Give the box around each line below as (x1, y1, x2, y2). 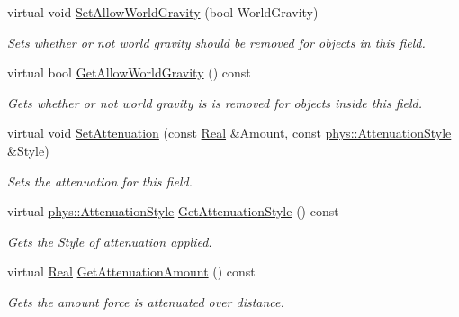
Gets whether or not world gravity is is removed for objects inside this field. (7, 93, 423, 112)
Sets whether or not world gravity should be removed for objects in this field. (7, 32, 426, 51)
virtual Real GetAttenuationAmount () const (7, 262, 256, 281)
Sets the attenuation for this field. (7, 171, 193, 190)
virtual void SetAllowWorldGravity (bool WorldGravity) (7, 3, 319, 21)
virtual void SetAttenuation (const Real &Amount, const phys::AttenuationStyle (7, 123, 452, 142)
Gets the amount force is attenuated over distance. (7, 292, 284, 311)
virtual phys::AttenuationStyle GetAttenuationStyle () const (7, 202, 339, 221)
